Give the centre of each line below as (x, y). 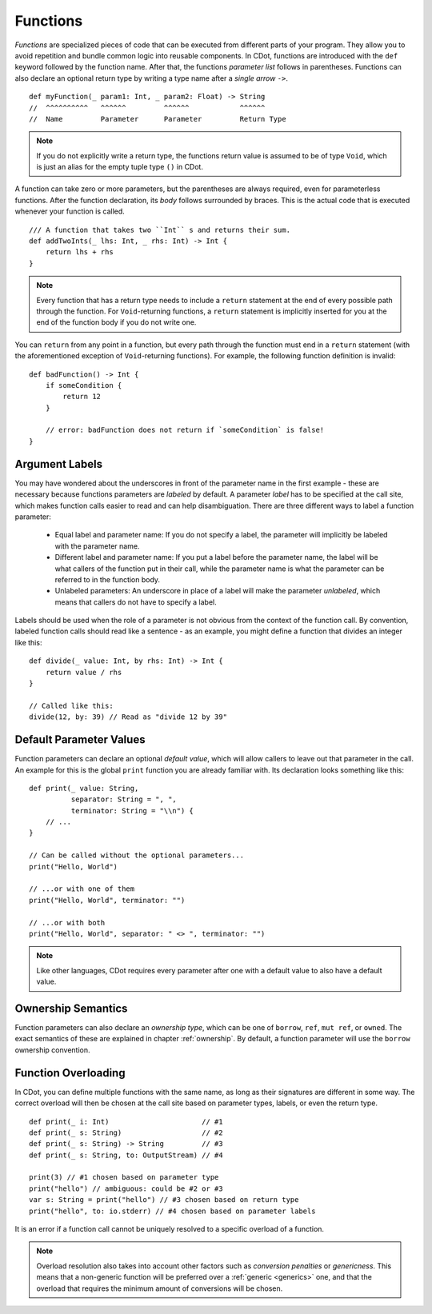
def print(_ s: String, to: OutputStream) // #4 (126, 1155)
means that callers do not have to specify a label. (136, 602)
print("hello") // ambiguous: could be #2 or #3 (126, 1188)
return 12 (82, 397)
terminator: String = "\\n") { (132, 811)
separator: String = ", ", (124, 799)
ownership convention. (53, 1050)
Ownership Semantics (71, 1008)
